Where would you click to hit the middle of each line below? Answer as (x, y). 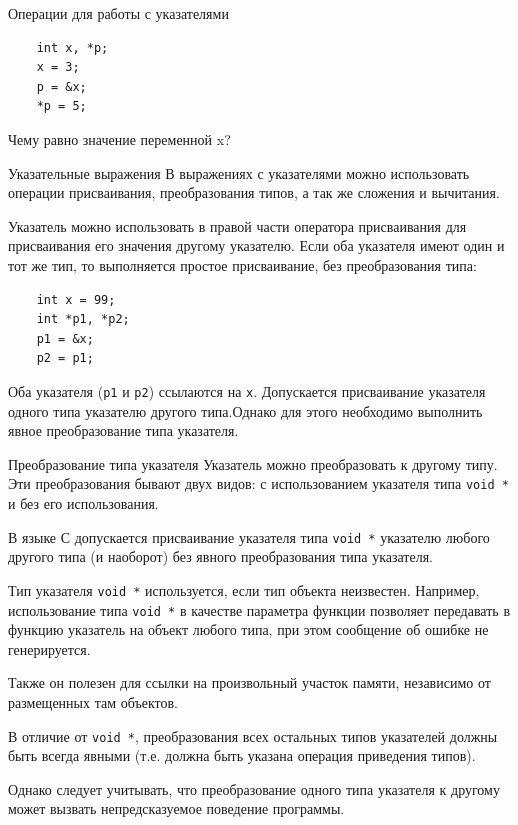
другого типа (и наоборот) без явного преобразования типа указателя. (220, 556)
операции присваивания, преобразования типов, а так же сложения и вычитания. (254, 192)
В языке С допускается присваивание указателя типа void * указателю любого (249, 536)
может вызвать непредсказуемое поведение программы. (176, 808)
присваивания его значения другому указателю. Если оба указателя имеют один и (256, 245)
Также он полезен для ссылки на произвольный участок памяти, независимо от (249, 682)
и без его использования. (83, 503)
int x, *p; (72, 47)
